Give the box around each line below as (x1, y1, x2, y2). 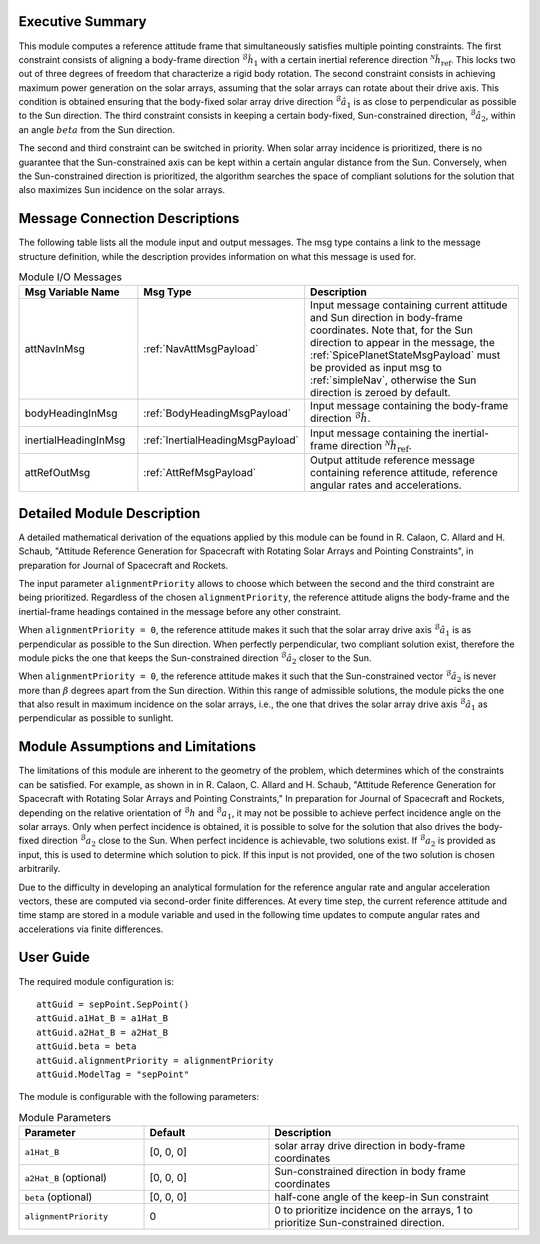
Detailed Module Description (18, 505, 201, 522)
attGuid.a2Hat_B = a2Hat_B (36, 1026, 169, 1038)
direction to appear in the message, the (310, 336, 495, 350)
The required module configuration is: (18, 975, 175, 987)
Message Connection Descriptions (18, 210, 240, 227)
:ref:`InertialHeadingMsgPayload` (143, 433, 299, 447)
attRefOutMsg (24, 466, 91, 480)
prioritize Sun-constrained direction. (274, 1216, 445, 1230)
